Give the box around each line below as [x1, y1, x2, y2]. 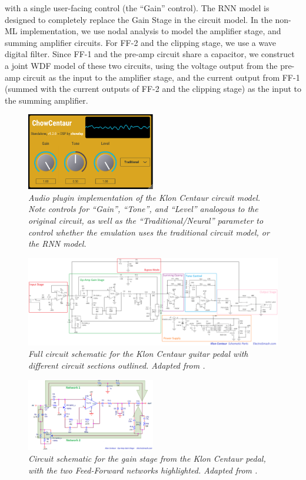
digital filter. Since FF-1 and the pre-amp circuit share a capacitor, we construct [5, 48, 295, 60]
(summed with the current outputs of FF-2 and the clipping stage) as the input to [5, 82, 302, 95]
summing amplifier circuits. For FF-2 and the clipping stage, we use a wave [5, 36, 277, 48]
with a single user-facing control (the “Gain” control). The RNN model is [5, 2, 270, 14]
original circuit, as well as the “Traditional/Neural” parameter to [28, 214, 264, 227]
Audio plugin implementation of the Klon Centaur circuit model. [28, 191, 261, 203]
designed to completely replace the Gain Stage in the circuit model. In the [5, 13, 272, 25]
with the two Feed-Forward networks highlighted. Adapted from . [28, 464, 258, 476]
